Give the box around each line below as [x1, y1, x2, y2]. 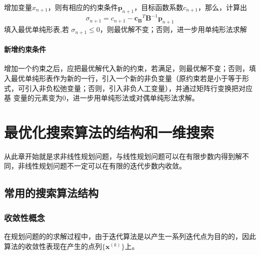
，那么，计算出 [197, 2, 247, 12]
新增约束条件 [4, 44, 46, 54]
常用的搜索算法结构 [4, 185, 98, 200]
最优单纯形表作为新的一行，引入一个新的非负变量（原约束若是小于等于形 [10, 72, 249, 83]
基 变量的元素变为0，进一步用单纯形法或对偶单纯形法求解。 [4, 92, 199, 103]
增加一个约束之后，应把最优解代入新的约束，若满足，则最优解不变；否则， [4, 63, 249, 73]
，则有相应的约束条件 [47, 2, 118, 12]
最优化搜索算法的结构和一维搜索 [4, 121, 214, 142]
